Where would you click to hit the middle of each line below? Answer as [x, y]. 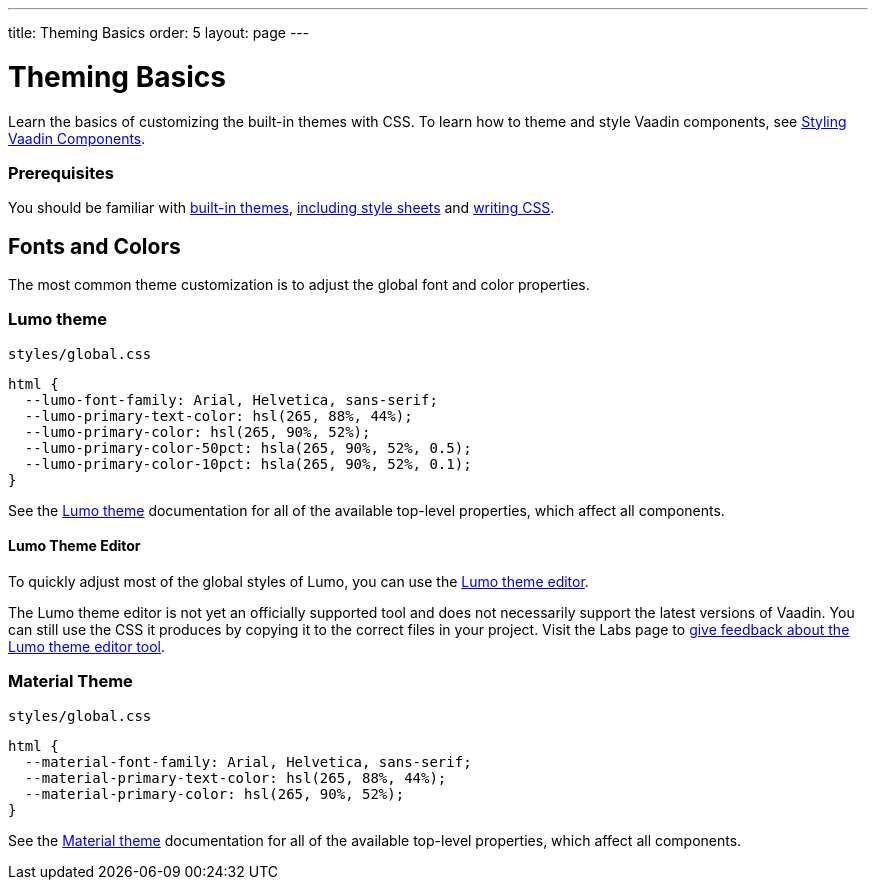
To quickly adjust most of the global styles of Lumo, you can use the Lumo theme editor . [298, 582]
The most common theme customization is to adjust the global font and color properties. [299, 285]
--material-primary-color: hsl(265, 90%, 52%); [214, 793]
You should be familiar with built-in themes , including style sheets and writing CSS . [281, 208]
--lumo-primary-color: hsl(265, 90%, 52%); [197, 431]
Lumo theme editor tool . [87, 647]
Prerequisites [61, 172]
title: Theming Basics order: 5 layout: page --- [159, 32]
